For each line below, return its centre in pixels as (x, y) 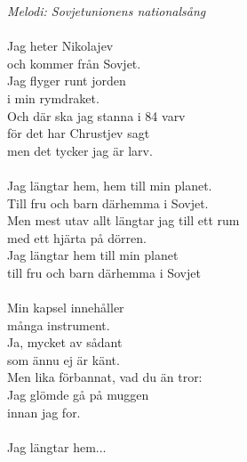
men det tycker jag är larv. (80, 150)
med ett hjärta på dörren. (77, 237)
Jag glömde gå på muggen (78, 395)
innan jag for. (44, 412)
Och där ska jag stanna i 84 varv (96, 115)
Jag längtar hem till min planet (93, 255)
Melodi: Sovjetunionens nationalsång (107, 11)
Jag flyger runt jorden (67, 81)
